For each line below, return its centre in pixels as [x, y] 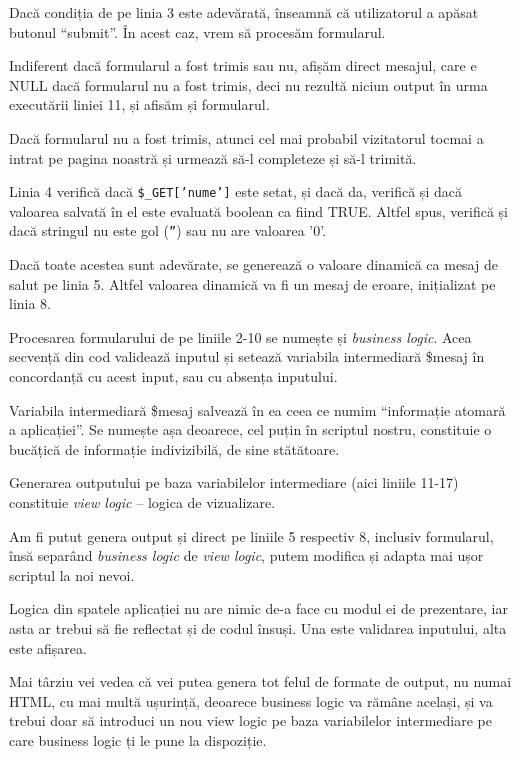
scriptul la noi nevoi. [72, 574]
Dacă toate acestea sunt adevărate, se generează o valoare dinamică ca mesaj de [253, 264]
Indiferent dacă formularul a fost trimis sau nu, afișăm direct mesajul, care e [243, 65]
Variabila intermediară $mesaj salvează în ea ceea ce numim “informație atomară [257, 409]
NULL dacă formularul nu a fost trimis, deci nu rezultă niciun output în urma [248, 84]
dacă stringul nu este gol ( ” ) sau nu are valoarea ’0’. [168, 230]
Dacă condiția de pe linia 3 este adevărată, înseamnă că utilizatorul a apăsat [244, 12]
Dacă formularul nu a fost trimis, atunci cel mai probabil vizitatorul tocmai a [246, 137]
